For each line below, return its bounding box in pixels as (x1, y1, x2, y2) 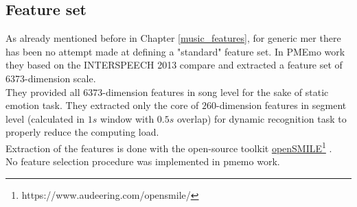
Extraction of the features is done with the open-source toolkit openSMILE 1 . (5, 138, 332, 155)
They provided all (5, 84, 80, 99)
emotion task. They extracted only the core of (5, 98, 199, 112)
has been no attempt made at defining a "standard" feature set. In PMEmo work (5, 44, 345, 58)
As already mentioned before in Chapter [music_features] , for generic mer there (5, 31, 341, 45)
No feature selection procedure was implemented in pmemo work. (5, 154, 280, 169)
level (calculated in (5, 111, 85, 125)
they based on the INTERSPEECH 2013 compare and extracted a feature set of (5, 58, 343, 72)
